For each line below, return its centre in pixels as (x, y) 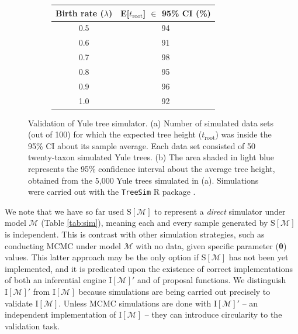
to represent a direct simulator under (220, 211)
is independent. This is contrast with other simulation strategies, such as (135, 234)
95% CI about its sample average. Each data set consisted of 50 (142, 145)
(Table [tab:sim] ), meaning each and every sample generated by (155, 223)
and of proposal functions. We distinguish (212, 280)
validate (19, 303)
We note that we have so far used (65, 211)
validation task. (32, 326)
